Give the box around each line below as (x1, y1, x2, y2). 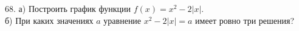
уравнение (103, 14, 142, 26)
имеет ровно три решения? (195, 14, 295, 26)
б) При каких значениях (5, 14, 94, 26)
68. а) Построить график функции (5, 2, 131, 14)
